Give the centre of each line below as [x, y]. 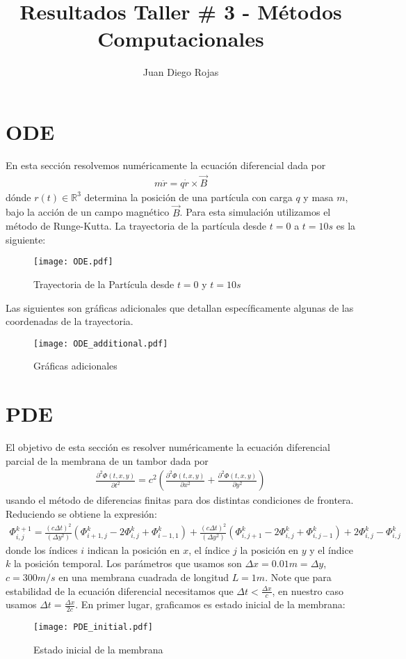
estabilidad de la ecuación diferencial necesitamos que [120, 590]
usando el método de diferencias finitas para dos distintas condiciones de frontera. [180, 500]
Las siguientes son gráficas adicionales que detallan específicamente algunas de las [180, 307]
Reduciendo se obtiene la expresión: [81, 513]
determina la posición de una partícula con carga [188, 197]
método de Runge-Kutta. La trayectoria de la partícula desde [136, 226]
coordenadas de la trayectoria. [70, 321]
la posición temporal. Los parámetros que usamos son [128, 563]
